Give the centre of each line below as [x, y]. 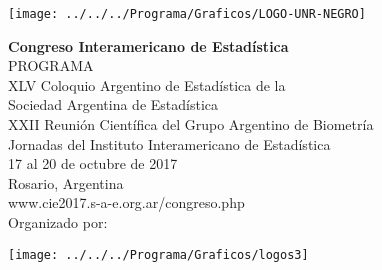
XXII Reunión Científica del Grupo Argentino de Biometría [191, 124]
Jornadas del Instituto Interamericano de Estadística [169, 143]
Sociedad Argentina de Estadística [113, 104]
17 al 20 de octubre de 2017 [93, 163]
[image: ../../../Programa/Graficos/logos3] [158, 254]
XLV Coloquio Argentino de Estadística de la [147, 84]
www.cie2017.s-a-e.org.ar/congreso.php [126, 202]
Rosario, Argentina [66, 182]
